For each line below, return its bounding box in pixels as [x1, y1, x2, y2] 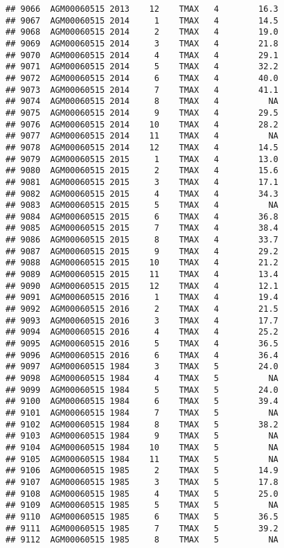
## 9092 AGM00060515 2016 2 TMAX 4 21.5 [6, 304, 278, 315]
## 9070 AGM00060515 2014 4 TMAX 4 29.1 [6, 50, 278, 60]
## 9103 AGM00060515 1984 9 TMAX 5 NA [6, 431, 278, 441]
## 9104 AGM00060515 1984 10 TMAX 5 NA [6, 442, 278, 452]
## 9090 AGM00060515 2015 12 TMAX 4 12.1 [6, 281, 278, 291]
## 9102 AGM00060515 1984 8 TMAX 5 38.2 [6, 419, 278, 430]
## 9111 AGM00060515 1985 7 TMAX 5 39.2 [6, 523, 278, 533]
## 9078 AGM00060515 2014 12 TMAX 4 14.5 [6, 142, 278, 152]
